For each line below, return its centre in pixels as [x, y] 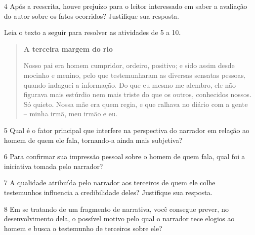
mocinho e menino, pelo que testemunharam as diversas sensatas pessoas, [134, 75]
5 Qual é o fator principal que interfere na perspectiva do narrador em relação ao [127, 130]
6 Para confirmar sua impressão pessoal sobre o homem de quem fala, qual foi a [125, 156]
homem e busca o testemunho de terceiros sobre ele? [83, 228]
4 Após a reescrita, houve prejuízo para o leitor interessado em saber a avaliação [126, 6]
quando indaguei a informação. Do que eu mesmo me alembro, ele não [130, 84]
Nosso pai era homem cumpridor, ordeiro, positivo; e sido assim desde [129, 65]
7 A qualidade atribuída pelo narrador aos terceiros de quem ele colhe [110, 183]
